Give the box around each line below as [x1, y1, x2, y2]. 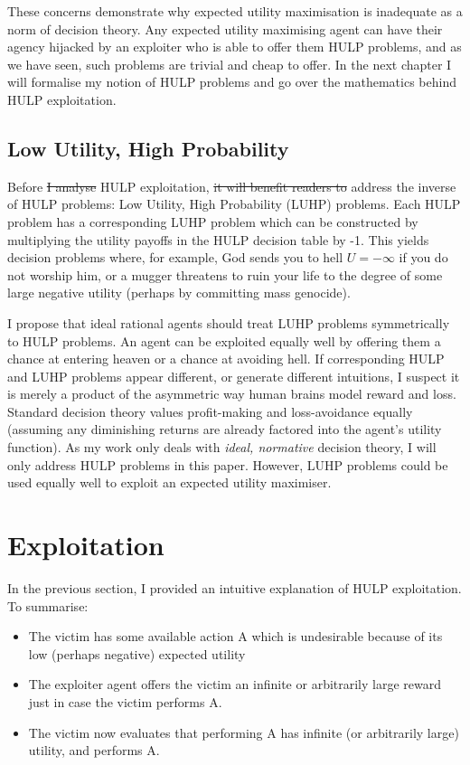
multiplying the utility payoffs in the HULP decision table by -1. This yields [7, 230, 429, 249]
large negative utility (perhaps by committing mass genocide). [7, 283, 351, 302]
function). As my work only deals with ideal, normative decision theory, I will [7, 438, 437, 457]
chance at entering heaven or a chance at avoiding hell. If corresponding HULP [7, 349, 445, 368]
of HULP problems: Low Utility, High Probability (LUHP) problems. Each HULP [7, 194, 461, 213]
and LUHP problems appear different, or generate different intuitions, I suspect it [7, 366, 460, 385]
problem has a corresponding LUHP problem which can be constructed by [7, 212, 418, 231]
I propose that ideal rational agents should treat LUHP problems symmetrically [7, 313, 450, 332]
